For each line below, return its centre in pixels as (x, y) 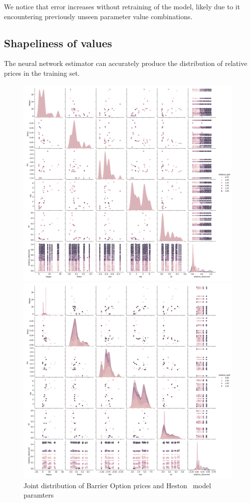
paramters (39, 495)
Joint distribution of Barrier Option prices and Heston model (117, 485)
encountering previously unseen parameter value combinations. (98, 16)
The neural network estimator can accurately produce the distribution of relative (126, 63)
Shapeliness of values (58, 43)
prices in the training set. (42, 73)
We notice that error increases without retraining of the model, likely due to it (122, 6)
